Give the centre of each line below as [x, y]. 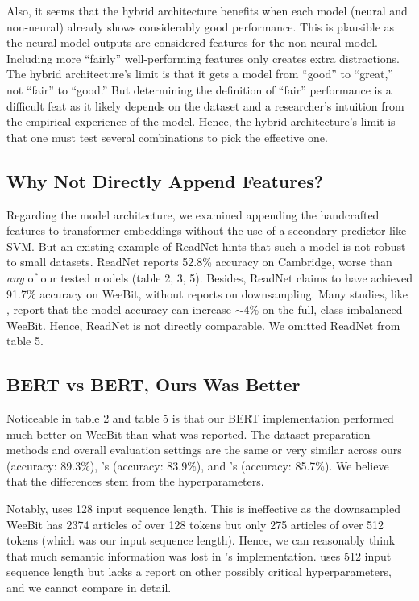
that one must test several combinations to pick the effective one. [167, 137]
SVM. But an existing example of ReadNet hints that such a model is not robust [206, 246]
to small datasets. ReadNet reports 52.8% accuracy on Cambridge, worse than [199, 262]
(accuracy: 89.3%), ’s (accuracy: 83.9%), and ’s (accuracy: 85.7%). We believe [198, 465]
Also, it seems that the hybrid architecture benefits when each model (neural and [207, 10]
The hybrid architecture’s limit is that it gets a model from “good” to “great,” [200, 74]
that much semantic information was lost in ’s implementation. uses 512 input [199, 555]
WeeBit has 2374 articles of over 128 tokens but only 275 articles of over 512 [195, 524]
